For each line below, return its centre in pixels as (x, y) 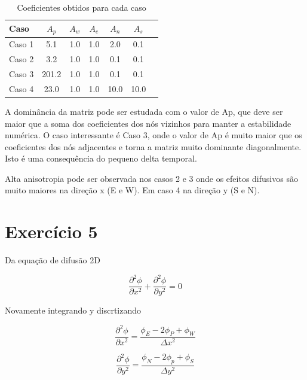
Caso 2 (22, 59)
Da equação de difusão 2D (53, 260)
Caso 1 (22, 44)
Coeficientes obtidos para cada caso (82, 7)
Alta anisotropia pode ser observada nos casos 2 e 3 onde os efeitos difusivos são (151, 178)
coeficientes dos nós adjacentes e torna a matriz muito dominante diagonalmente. (153, 146)
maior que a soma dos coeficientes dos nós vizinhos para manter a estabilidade (148, 123)
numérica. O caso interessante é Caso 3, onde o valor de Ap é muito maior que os (153, 135)
